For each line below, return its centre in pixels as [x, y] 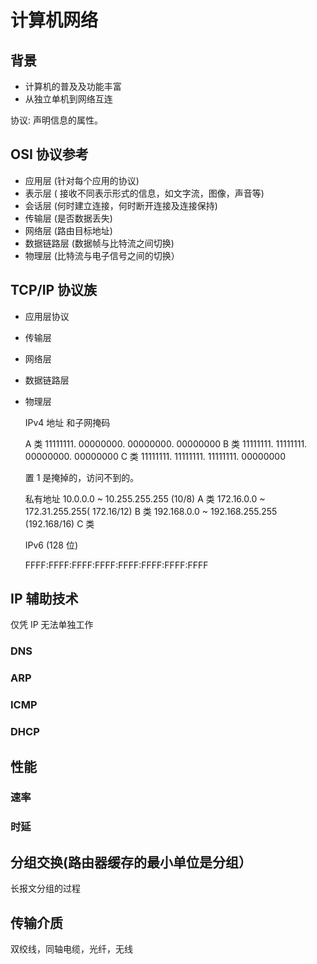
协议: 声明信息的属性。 [56, 120]
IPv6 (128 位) [51, 545]
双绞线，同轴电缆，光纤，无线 [71, 948]
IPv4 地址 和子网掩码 [67, 422]
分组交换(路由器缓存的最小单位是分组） [131, 862]
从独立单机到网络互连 [68, 99]
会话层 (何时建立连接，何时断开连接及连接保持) [121, 205]
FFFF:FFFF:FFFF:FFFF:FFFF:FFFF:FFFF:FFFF [116, 565]
